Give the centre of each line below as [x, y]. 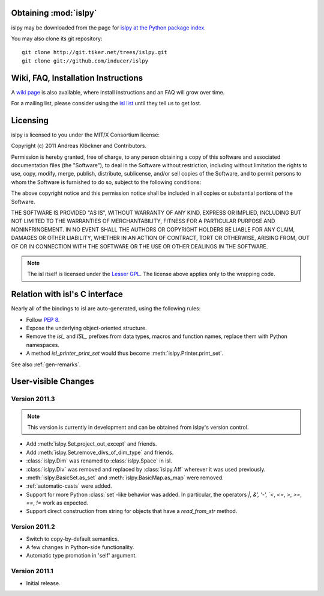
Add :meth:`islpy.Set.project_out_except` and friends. [91, 444]
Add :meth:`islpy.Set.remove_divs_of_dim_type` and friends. [100, 452]
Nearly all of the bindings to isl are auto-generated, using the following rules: [106, 309]
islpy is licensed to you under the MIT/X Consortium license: [85, 135]
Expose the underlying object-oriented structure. [86, 328]
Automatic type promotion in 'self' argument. [82, 556]
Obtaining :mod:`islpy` [54, 13]
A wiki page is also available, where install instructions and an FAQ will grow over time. [118, 92]
